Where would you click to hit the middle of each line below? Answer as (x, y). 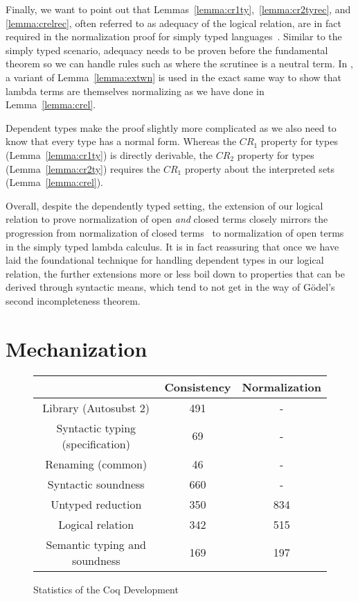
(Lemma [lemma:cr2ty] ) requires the (83, 168)
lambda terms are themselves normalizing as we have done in (135, 91)
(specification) (96, 443)
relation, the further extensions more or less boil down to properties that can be (175, 273)
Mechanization (77, 348)
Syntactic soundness (96, 484)
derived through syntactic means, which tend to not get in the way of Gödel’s (170, 287)
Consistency (198, 387)
